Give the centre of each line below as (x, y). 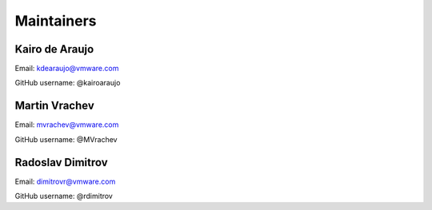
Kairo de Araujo (54, 49)
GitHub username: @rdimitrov (64, 196)
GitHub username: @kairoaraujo (68, 83)
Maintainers (56, 21)
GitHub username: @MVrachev (66, 139)
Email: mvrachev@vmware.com (67, 125)
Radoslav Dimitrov (61, 162)
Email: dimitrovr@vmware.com (65, 181)
